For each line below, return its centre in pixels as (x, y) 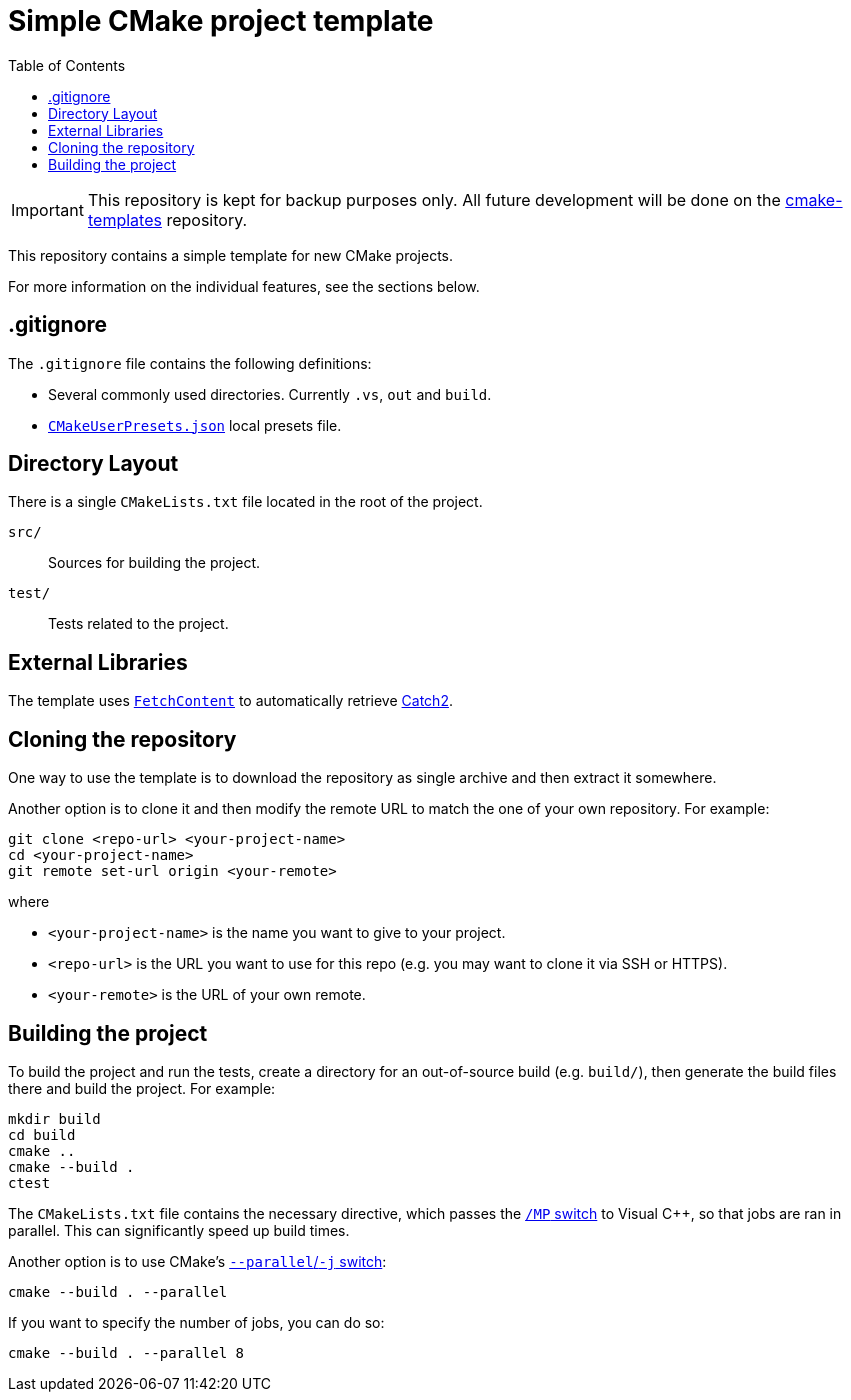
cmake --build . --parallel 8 (126, 1352)
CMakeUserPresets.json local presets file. (195, 425)
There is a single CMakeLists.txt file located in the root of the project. (245, 502)
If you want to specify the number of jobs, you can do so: (196, 1322)
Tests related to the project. (138, 624)
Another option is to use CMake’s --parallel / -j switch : (197, 1261)
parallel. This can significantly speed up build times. (179, 1230)
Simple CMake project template (221, 21)
